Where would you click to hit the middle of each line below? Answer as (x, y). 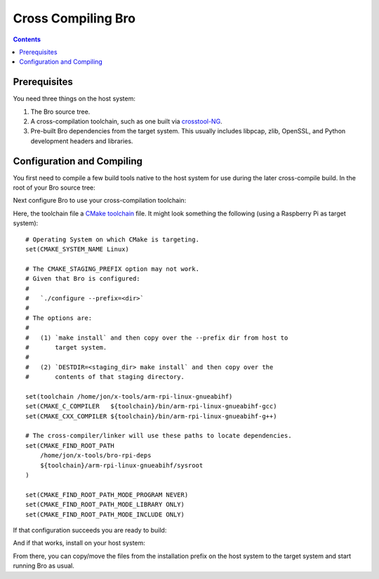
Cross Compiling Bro (74, 18)
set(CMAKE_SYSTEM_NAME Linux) (78, 249)
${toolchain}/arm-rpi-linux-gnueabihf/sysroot (121, 465)
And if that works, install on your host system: (79, 543)
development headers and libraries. (82, 141)
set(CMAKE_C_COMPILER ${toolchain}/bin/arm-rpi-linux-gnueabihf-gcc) (151, 406)
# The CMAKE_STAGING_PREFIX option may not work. (113, 269)
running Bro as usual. (44, 566)
